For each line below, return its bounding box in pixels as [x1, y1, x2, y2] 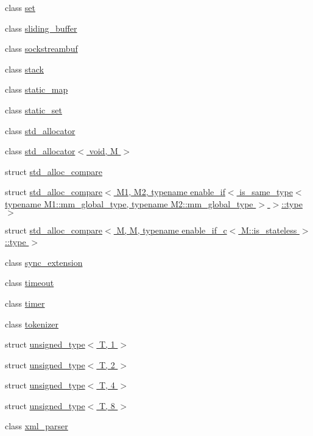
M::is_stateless [241, 223, 297, 236]
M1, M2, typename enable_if [116, 185, 225, 198]
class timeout [5, 276, 54, 289]
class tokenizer [5, 317, 59, 330]
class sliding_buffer [5, 21, 77, 34]
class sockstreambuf [5, 42, 78, 55]
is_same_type [239, 185, 293, 198]
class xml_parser [5, 420, 68, 432]
